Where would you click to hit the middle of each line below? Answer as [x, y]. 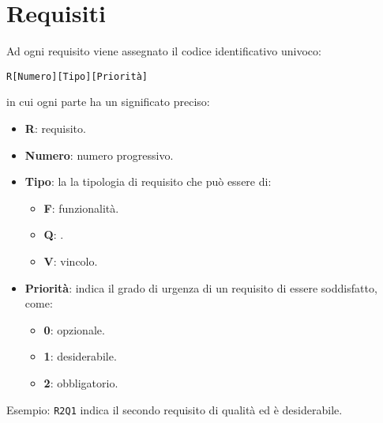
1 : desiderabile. [80, 356]
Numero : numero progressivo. [99, 155]
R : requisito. [55, 128]
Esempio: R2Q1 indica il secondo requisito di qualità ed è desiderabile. [175, 409]
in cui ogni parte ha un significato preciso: [108, 102]
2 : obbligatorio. [81, 382]
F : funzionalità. [81, 208]
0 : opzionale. [74, 329]
